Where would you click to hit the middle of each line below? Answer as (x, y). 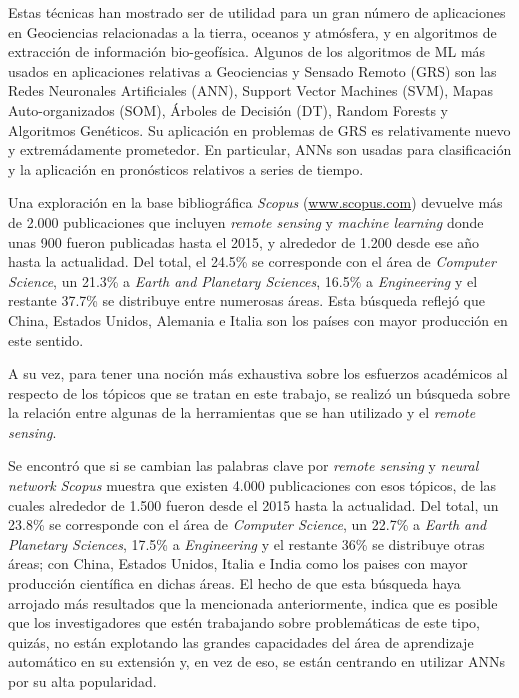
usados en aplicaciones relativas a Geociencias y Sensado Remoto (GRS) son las (252, 70)
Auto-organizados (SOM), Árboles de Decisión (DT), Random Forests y (228, 109)
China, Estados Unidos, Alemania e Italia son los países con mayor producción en (258, 319)
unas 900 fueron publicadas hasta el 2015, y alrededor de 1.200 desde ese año (244, 241)
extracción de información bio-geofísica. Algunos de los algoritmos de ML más (247, 51)
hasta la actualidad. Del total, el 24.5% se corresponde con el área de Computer (252, 261)
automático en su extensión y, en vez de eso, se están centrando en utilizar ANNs (257, 661)
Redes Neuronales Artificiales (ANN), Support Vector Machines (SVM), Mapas (250, 90)
